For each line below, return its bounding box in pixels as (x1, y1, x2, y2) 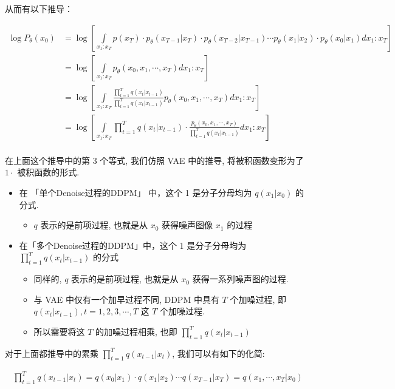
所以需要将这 (33, 325, 85, 337)
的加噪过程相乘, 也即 (95, 325, 177, 337)
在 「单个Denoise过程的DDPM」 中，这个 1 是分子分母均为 (19, 186, 252, 198)
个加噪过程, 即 (230, 293, 286, 305)
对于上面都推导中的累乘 (5, 347, 98, 359)
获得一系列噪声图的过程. (192, 272, 289, 285)
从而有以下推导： (5, 2, 73, 15)
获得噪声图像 (162, 218, 213, 231)
